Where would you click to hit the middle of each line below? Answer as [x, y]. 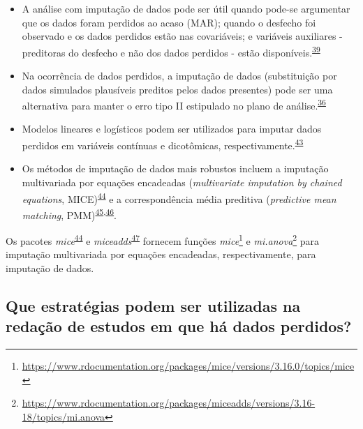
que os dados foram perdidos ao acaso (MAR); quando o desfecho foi [169, 22]
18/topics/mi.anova [64, 416]
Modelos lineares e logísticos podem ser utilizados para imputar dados [172, 129]
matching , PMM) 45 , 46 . [69, 213]
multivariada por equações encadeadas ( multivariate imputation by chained [182, 182]
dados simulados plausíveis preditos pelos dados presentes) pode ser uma [177, 89]
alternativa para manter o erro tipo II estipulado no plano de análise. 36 [174, 104]
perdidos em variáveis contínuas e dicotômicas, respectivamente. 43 [163, 144]
